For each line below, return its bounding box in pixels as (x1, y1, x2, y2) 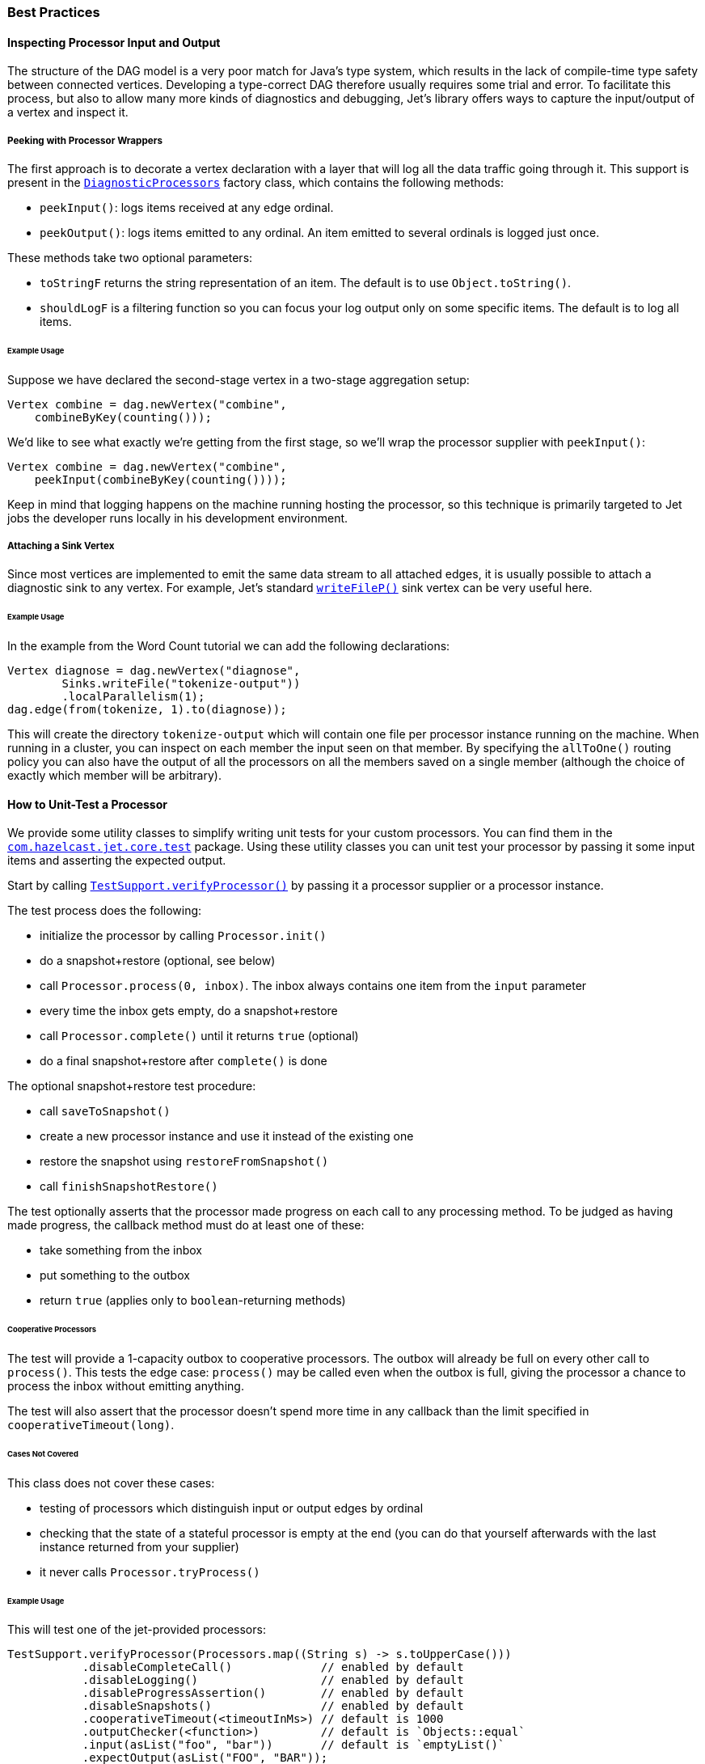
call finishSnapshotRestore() (40, 1179, 218, 1194)
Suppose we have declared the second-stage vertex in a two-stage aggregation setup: (7, 372, 470, 387)
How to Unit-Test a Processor (7, 797, 167, 811)
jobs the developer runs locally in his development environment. (7, 510, 348, 525)
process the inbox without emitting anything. (7, 1379, 244, 1394)
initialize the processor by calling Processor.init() (40, 929, 327, 943)
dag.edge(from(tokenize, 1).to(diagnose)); (7, 703, 287, 717)
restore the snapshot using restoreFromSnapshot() (40, 1154, 329, 1169)
